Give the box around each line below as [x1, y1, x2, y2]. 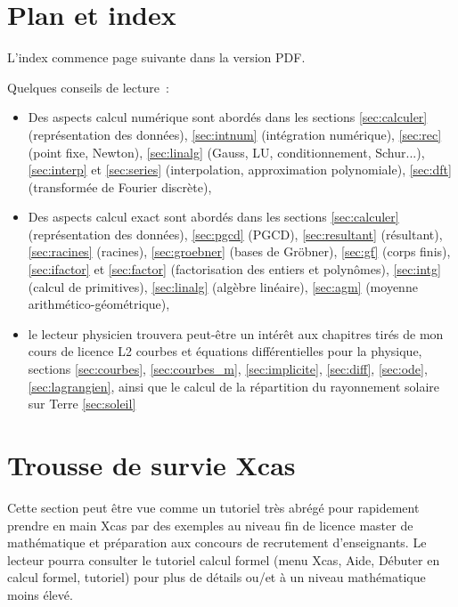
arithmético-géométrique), [28, 295, 170, 313]
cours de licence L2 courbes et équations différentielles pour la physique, [28, 342, 422, 360]
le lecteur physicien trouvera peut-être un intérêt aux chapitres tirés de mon [28, 324, 444, 343]
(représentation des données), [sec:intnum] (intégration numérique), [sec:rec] [28, 125, 442, 143]
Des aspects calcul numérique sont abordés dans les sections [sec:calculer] [28, 108, 428, 126]
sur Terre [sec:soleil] [28, 394, 136, 413]
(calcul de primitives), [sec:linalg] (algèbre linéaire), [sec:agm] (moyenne [28, 277, 418, 295]
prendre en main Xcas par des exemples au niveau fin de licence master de [7, 515, 413, 534]
